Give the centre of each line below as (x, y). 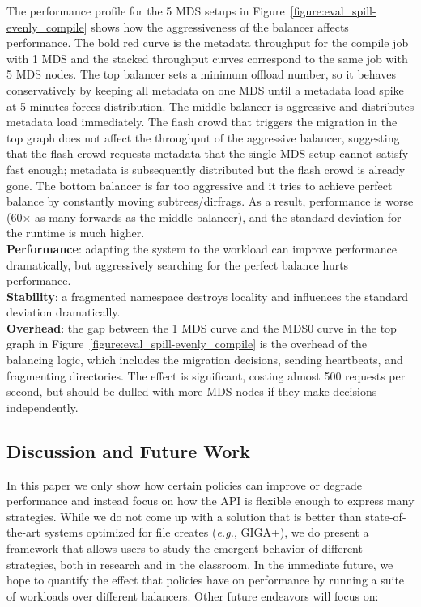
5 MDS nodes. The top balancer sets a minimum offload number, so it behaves (201, 74)
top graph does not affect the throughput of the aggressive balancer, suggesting (203, 137)
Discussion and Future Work (129, 450)
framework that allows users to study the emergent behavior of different (185, 548)
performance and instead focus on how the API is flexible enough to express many (210, 501)
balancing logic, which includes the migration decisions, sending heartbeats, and (205, 360)
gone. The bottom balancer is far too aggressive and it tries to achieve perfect (200, 185)
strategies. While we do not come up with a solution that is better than (184, 516)
